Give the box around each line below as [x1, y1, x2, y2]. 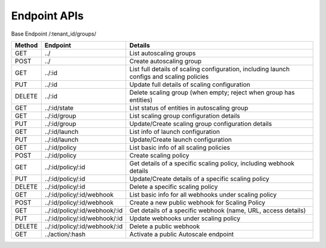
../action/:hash [44, 230, 86, 238]
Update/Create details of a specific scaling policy [129, 174, 270, 183]
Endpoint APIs [11, 9, 84, 22]
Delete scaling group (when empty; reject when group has [129, 88, 295, 97]
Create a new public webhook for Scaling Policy [129, 198, 266, 206]
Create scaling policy [129, 151, 190, 159]
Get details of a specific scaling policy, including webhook [129, 159, 295, 167]
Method [14, 41, 38, 49]
